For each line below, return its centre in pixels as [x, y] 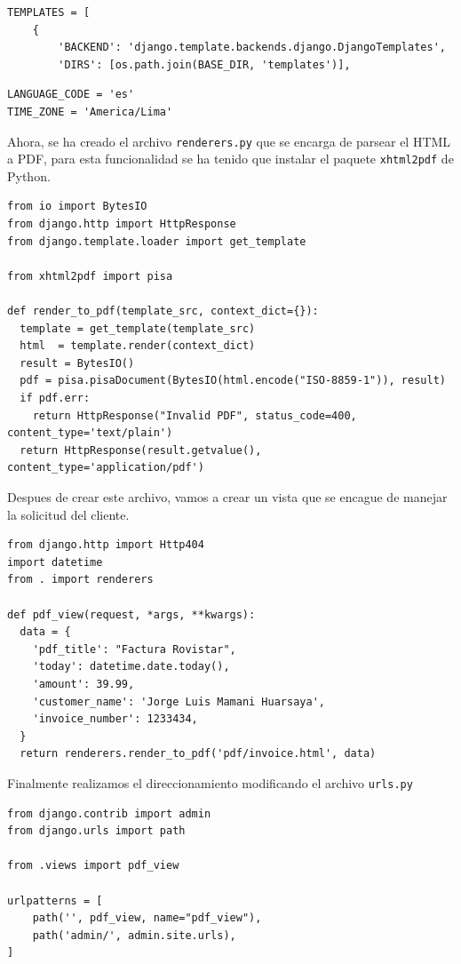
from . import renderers [80, 580]
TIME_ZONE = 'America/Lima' [90, 112]
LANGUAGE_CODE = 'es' [71, 95]
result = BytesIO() [77, 363]
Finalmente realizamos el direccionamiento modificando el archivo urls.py [210, 782]
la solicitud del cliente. [68, 514]
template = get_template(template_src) [138, 328]
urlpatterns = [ [55, 900]
